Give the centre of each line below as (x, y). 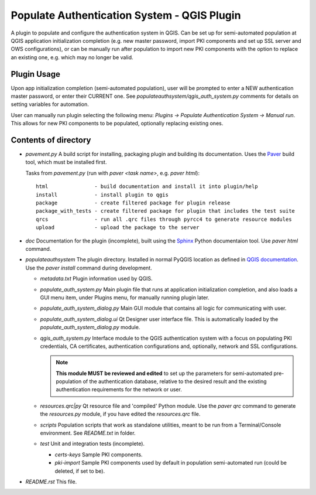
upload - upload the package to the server (118, 228)
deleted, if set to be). (80, 471)
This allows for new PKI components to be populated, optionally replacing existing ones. (117, 124)
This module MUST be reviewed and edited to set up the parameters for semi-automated (164, 373)
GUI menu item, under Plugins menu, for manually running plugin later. (125, 297)
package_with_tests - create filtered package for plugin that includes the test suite (166, 211)
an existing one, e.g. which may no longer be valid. (72, 57)
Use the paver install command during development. (89, 268)
